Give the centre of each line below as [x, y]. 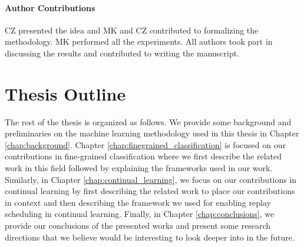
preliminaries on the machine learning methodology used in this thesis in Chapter [152, 133]
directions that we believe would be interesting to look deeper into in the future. [150, 237]
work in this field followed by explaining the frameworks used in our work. [139, 168]
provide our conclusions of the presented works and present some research [138, 226]
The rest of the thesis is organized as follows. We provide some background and [148, 121]
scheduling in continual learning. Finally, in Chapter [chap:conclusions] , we [140, 214]
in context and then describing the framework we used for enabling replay [138, 202]
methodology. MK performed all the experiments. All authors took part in [139, 41]
